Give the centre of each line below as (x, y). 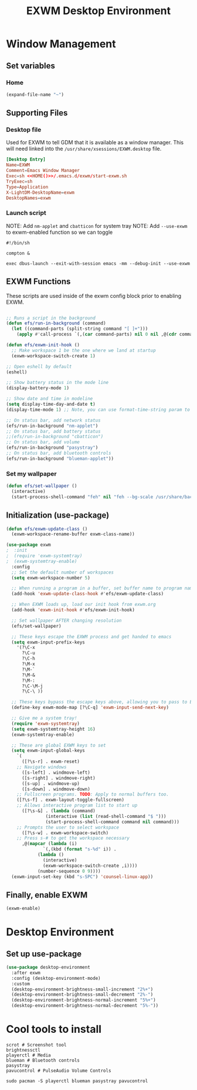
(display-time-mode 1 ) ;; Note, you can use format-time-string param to (98, 410)
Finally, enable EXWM (47, 895)
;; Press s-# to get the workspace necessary (73, 838)
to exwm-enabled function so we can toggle (60, 232)
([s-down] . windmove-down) (56, 789)
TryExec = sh (19, 181)
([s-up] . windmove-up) (51, 783)
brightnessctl (23, 1050)
